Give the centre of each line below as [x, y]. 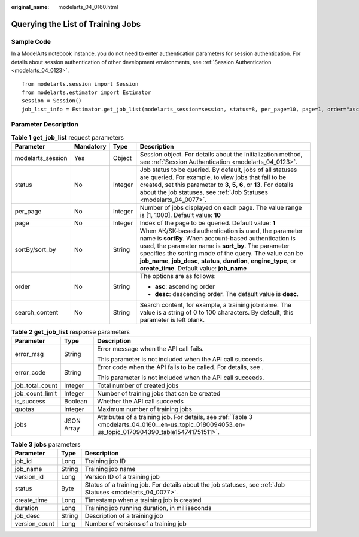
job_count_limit [36, 394]
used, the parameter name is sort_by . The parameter [215, 246]
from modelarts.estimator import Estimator [86, 92]
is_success [30, 402]
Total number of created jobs [138, 385]
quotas [25, 409]
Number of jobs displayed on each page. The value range [221, 208]
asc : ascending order [185, 286]
